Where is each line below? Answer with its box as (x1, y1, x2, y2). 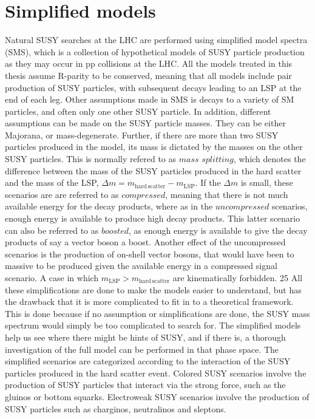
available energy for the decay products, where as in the (5, 200, 213, 213)
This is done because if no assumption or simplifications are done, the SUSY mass (5, 307, 310, 319)
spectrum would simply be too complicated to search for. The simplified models (5, 319, 301, 332)
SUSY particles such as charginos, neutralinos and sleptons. (5, 402, 226, 415)
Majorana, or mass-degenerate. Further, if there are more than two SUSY (5, 128, 279, 141)
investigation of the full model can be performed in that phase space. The (5, 342, 279, 355)
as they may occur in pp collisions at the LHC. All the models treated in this (5, 57, 293, 70)
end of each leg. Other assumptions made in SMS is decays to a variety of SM (5, 93, 294, 106)
